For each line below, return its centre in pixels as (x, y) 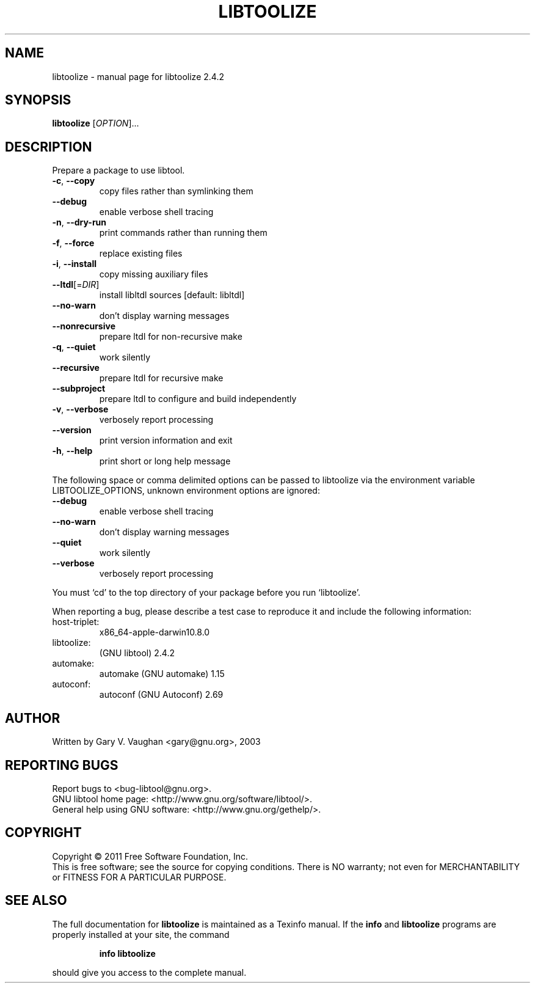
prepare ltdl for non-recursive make (171, 337)
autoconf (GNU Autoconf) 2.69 (161, 695)
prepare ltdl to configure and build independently (198, 399)
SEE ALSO (36, 901)
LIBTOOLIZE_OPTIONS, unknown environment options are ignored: (186, 491)
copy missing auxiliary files (154, 274)
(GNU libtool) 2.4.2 (137, 653)
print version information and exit (166, 441)
